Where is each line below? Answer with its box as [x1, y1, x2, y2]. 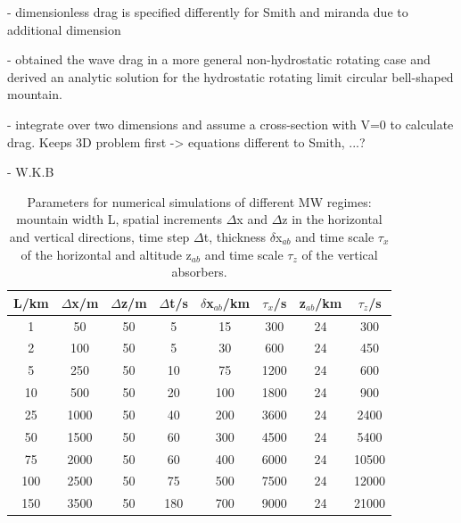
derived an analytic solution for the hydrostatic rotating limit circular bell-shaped [7, 67, 454, 86]
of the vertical [301, 245, 378, 263]
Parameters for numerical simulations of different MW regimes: [27, 192, 372, 211]
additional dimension [7, 20, 121, 38]
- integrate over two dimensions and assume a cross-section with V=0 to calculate [7, 114, 454, 133]
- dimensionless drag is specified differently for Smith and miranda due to [7, 3, 408, 21]
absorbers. [171, 262, 227, 281]
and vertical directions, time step [9, 227, 190, 245]
